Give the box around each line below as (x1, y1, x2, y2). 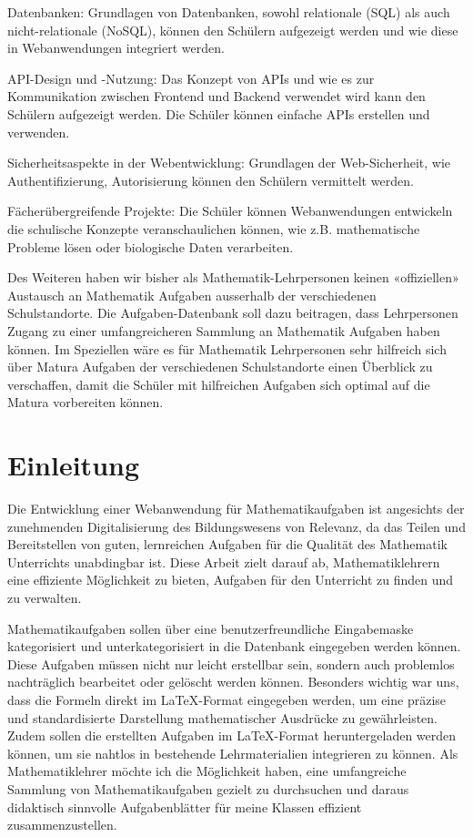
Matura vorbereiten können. (7, 393, 164, 412)
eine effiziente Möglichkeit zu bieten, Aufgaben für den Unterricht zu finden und (7, 570, 454, 589)
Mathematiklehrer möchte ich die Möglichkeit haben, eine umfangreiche (7, 761, 407, 781)
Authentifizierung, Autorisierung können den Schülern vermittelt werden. (7, 170, 414, 189)
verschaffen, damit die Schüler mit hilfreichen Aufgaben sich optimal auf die (7, 374, 430, 393)
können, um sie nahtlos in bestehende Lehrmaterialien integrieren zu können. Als (7, 743, 458, 762)
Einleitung (7, 446, 140, 484)
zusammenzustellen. (7, 815, 117, 834)
